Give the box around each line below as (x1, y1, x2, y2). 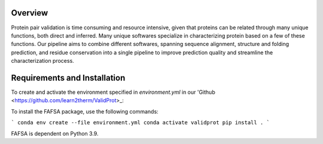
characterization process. (11, 57, 74, 65)
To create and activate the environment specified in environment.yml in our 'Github (11, 88, 215, 96)
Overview (11, 8, 48, 18)
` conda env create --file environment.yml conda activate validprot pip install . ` (11, 120, 270, 126)
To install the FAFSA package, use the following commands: (11, 108, 159, 115)
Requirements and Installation (11, 72, 126, 83)
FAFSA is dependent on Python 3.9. (11, 130, 99, 137)
